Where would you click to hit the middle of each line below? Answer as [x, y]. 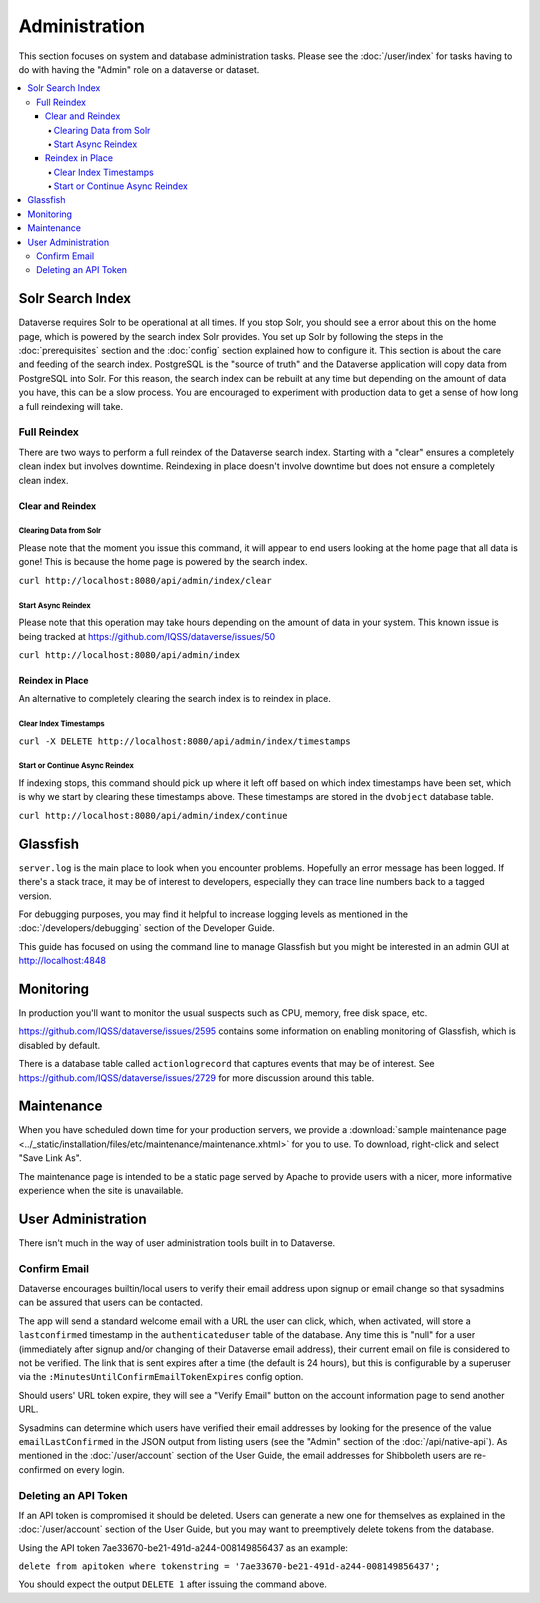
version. [35, 896]
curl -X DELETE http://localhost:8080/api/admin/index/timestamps [185, 741]
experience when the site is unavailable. [101, 1190]
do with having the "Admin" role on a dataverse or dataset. [139, 69]
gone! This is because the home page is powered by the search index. [163, 562]
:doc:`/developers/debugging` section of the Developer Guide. [146, 928]
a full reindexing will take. [71, 406]
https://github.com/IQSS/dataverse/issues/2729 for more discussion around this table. [196, 1077]
